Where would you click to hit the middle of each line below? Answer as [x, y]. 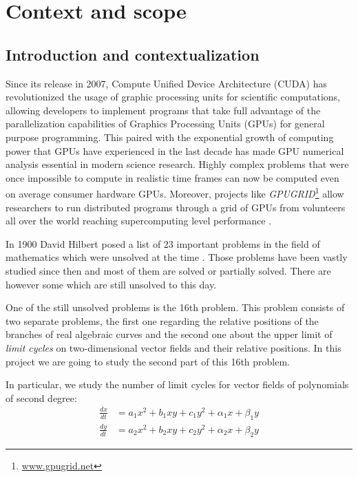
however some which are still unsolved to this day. [111, 284]
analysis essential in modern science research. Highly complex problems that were [177, 164]
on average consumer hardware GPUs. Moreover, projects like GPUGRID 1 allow [175, 192]
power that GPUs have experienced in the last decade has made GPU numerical [175, 150]
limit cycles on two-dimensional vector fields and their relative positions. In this [173, 347]
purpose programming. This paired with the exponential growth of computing [170, 137]
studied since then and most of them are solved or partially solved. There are [168, 270]
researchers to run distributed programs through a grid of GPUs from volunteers [176, 207]
